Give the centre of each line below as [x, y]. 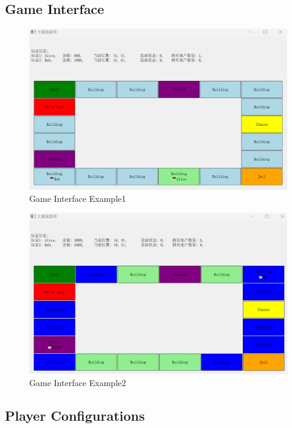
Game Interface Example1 [78, 198]
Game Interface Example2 [78, 382]
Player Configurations [75, 415]
